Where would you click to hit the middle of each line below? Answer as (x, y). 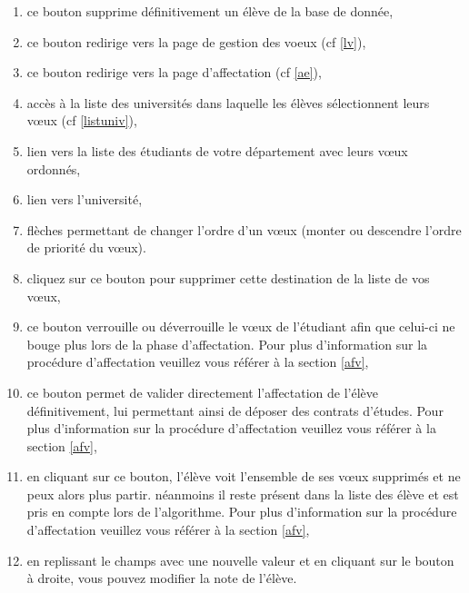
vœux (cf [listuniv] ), (82, 120)
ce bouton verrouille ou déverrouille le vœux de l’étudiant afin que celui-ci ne (241, 326)
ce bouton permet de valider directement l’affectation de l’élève (203, 392)
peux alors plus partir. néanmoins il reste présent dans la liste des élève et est (243, 494)
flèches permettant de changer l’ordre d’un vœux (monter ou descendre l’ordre (244, 229)
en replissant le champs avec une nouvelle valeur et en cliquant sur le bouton (240, 560)
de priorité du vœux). (86, 247)
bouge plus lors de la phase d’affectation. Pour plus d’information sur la (227, 344)
